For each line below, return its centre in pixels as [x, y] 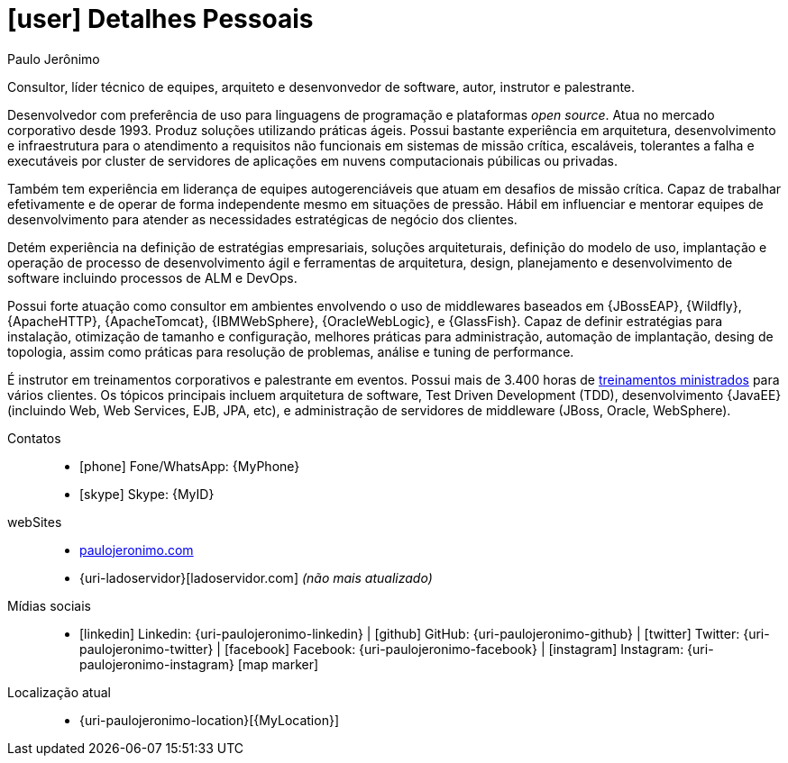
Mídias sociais [50, 605]
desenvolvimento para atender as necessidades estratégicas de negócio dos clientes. [262, 219]
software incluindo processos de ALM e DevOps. [152, 277]
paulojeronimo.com [137, 550]
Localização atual [59, 692]
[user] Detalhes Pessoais [160, 19]
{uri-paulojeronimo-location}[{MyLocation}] [209, 720]
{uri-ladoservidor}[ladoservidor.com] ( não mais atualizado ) [256, 577]
